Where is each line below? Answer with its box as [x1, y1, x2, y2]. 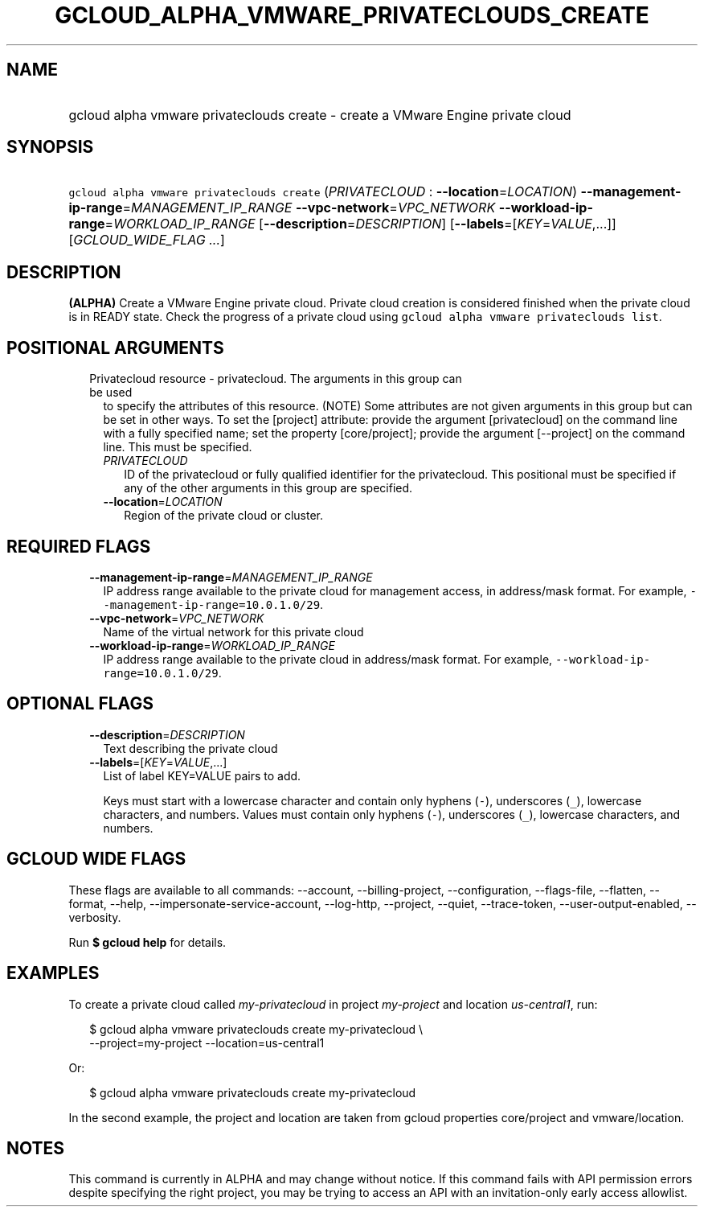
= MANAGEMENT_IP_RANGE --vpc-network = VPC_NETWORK [122, 199, 496, 216]
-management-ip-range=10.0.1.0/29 [103, 598, 321, 611]
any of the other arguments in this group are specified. [124, 481, 413, 495]
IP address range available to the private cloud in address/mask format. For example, [103, 652, 553, 666]
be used [89, 385, 133, 400]
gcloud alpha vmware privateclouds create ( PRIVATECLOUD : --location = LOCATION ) [68, 183, 577, 200]
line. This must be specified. [103, 440, 252, 454]
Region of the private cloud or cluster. [124, 508, 324, 523]
